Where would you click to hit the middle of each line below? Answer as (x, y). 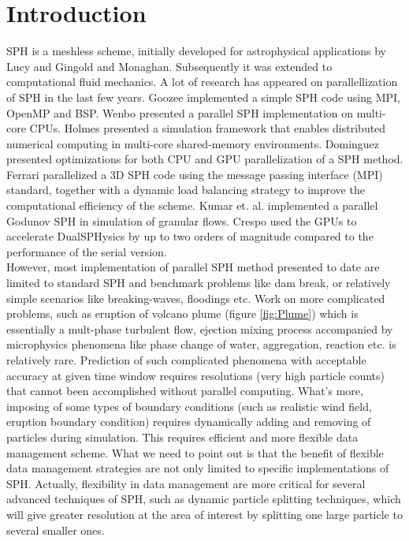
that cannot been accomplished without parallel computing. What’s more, (185, 391)
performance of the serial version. (87, 251)
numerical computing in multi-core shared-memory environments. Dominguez (193, 143)
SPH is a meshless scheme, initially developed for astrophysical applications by (196, 51)
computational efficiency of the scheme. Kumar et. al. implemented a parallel (192, 205)
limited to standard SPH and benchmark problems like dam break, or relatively (199, 283)
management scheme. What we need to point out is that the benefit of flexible (195, 452)
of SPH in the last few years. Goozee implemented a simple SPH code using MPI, (203, 97)
